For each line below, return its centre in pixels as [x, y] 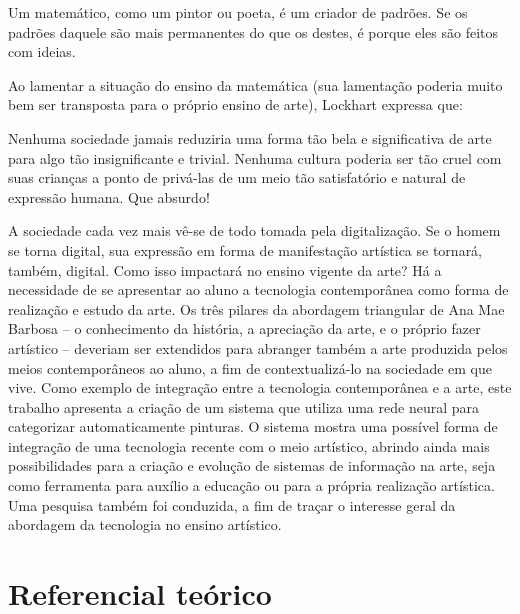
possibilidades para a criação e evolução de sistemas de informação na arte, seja [252, 465]
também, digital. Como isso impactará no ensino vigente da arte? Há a [225, 269]
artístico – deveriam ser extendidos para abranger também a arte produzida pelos [258, 347]
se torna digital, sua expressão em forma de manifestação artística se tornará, [245, 249]
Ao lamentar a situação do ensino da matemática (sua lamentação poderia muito [255, 84]
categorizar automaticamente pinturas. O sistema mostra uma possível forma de [253, 426]
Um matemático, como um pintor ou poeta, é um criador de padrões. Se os [238, 12]
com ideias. [42, 51]
